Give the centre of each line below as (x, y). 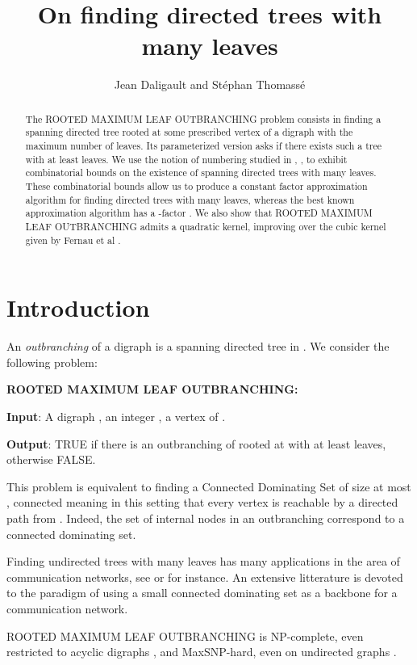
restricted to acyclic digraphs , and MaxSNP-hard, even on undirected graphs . (202, 652)
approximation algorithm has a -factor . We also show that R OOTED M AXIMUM (199, 213)
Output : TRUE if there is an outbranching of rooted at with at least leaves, (196, 443)
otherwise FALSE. (51, 459)
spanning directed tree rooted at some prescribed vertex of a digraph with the (189, 132)
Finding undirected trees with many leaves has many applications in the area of (203, 561)
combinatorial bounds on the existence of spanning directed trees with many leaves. (201, 173)
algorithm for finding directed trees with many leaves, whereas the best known (190, 199)
